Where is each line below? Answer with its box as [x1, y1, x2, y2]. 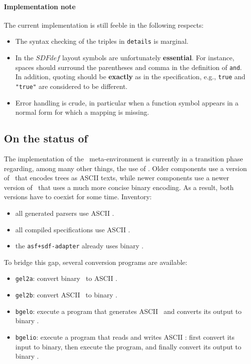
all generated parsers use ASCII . [15, 208, 114, 218]
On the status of [4, 131, 88, 146]
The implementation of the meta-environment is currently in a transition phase [4, 154, 243, 163]
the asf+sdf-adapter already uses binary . [15, 241, 143, 251]
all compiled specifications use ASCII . [15, 224, 130, 234]
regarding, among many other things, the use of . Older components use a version [4, 163, 247, 173]
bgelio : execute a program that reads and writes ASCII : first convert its [15, 331, 235, 342]
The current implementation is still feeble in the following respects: [4, 19, 204, 30]
